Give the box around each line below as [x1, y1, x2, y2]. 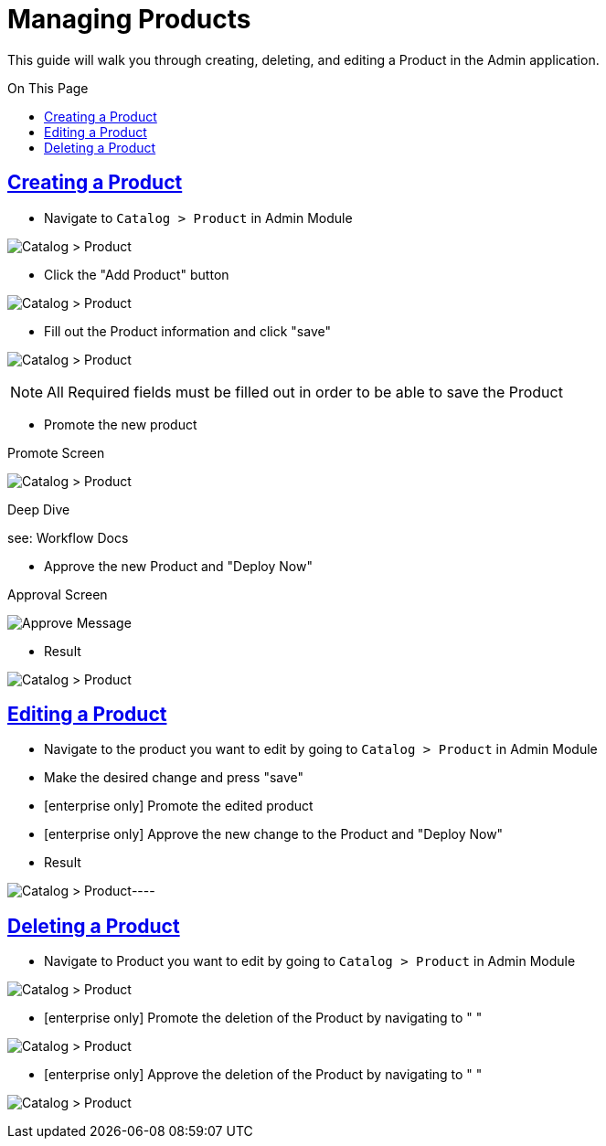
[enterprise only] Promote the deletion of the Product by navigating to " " [44, 1010, 483, 1026]
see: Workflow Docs [7, 529, 129, 546]
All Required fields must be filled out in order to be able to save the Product [47, 382, 563, 401]
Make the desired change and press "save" [44, 769, 304, 786]
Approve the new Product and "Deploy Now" [44, 557, 313, 574]
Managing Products [7, 4, 251, 35]
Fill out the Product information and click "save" [44, 323, 331, 339]
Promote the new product [44, 416, 197, 432]
